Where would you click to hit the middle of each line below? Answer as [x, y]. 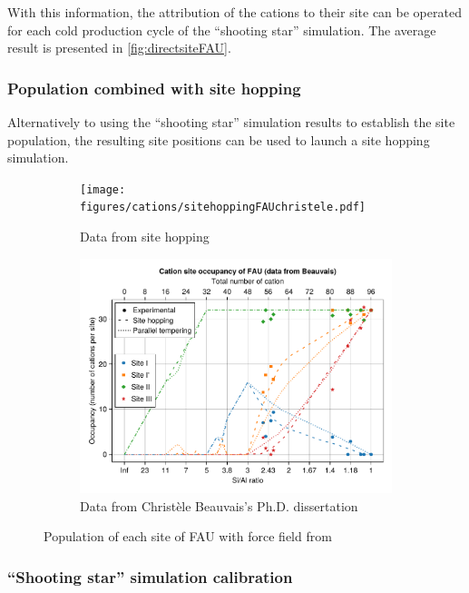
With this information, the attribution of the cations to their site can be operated [234, 12]
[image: [103, 189]
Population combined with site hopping [154, 88]
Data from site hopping [145, 237]
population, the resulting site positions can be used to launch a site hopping [219, 139]
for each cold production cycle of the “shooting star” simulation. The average [222, 30]
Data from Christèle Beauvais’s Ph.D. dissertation [219, 505]
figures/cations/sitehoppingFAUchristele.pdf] [223, 208]
